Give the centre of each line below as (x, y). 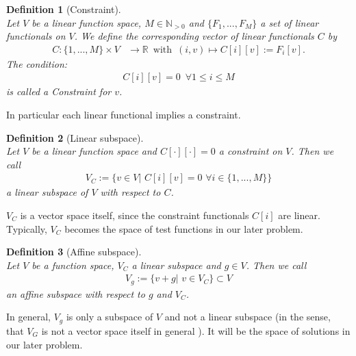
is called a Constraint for (59, 91)
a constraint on (251, 151)
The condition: (37, 63)
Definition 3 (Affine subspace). (74, 252)
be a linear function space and (94, 151)
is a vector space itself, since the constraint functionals (135, 215)
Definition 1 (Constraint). (64, 9)
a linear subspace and (176, 265)
